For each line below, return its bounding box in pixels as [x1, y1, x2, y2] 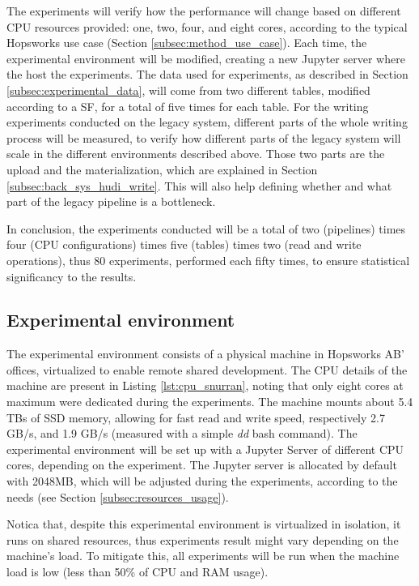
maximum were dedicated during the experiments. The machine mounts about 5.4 [6, 393, 413, 410]
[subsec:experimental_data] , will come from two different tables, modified [6, 81, 370, 98]
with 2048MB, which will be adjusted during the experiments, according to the [6, 473, 398, 490]
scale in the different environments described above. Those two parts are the [6, 145, 385, 162]
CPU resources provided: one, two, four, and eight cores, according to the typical [6, 18, 408, 35]
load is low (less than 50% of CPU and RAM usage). [6, 563, 269, 580]
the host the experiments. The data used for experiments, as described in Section [6, 66, 408, 83]
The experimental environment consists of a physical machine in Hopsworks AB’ [6, 345, 404, 362]
